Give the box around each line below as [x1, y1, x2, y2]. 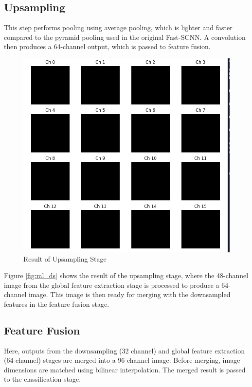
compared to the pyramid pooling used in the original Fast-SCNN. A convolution [4, 32, 246, 42]
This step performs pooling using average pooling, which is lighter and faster [4, 22, 233, 33]
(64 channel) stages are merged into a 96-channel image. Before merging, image [4, 355, 240, 365]
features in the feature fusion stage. [4, 299, 109, 309]
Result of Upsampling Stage [23, 254, 107, 264]
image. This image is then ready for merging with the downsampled [28, 289, 231, 299]
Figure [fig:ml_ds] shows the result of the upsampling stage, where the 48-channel [4, 270, 249, 280]
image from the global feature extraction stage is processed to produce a [4, 280, 219, 290]
